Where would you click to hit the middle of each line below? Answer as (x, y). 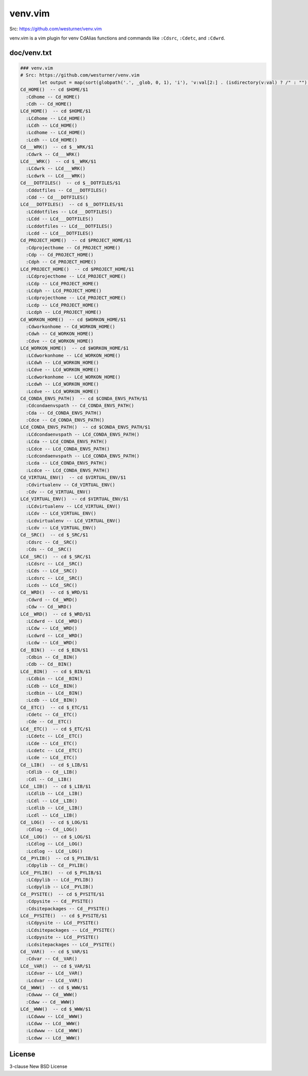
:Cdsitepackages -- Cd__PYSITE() (68, 908)
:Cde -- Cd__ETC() (49, 722)
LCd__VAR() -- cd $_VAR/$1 (55, 966)
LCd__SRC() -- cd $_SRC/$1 (55, 556)
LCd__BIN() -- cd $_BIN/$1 (55, 671)
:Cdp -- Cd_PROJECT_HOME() (60, 255)
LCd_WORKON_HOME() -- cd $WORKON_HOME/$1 (74, 348)
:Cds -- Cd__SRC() (49, 550)
